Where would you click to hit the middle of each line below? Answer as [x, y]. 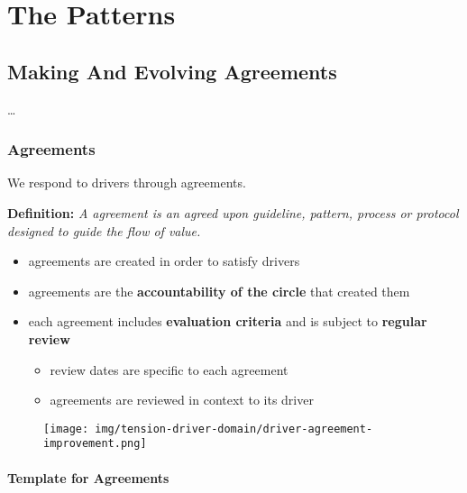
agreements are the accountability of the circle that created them [219, 291]
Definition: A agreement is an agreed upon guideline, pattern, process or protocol [233, 212]
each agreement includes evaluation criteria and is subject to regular [228, 321]
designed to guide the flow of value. [104, 230]
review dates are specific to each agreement [169, 369]
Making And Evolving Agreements [172, 71]
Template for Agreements [88, 477]
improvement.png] [95, 444]
